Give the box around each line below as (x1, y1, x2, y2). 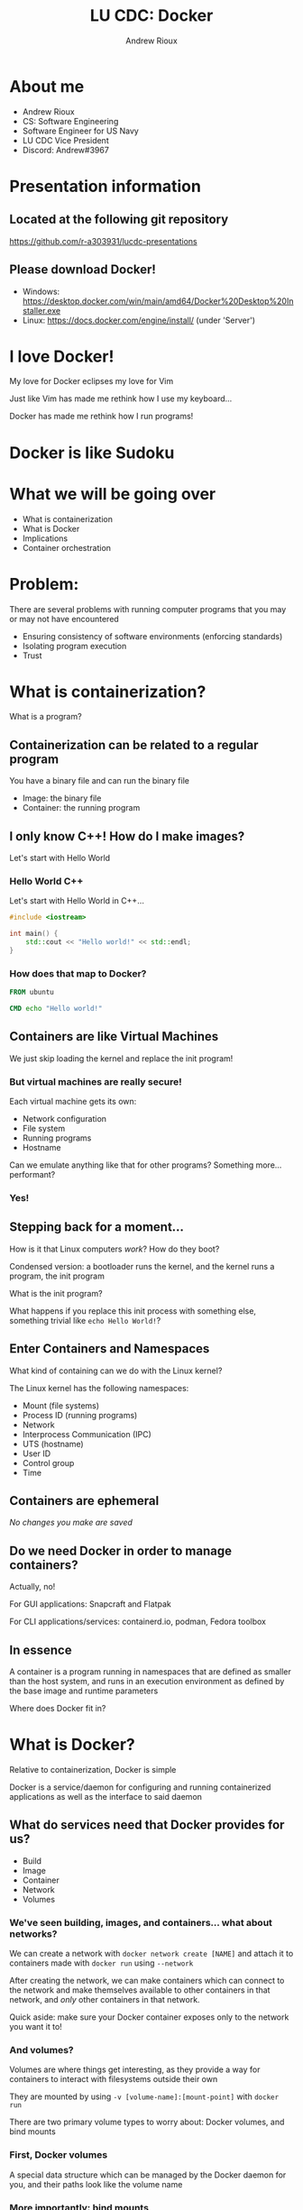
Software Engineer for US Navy (22, 125, 140, 136)
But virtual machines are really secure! (9, 1075, 182, 1087)
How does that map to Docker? (9, 967, 147, 979)
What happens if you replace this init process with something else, (9, 1305, 257, 1316)
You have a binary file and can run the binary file (9, 775, 189, 786)
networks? (9, 1927, 58, 1939)
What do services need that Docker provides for (9, 1818, 285, 1833)
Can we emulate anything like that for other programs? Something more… (9, 1160, 282, 1170)
